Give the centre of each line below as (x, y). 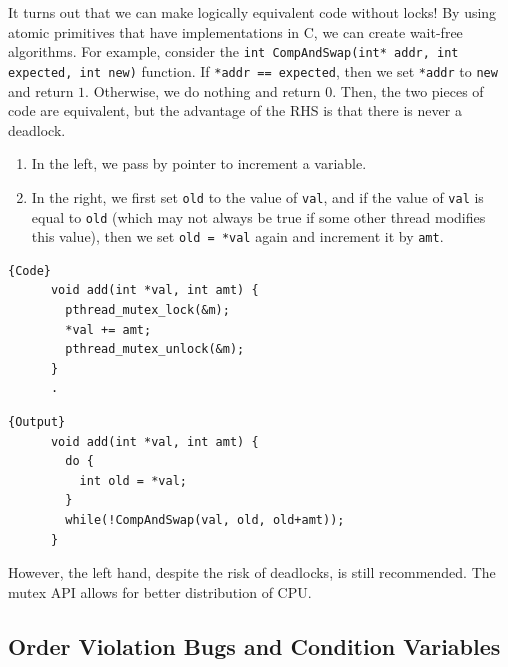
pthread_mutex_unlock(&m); (155, 349)
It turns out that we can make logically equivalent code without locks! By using (252, 12)
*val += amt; (108, 329)
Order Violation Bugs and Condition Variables (254, 645)
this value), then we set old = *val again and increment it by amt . (237, 236)
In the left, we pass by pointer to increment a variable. (199, 163)
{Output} (37, 422)
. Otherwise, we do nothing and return (203, 90)
